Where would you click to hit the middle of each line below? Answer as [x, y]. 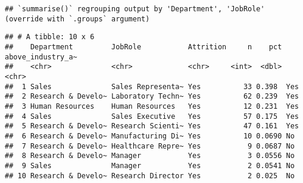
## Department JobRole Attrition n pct [143, 47]
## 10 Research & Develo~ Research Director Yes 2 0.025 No [150, 176]
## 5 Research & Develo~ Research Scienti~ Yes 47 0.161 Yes [152, 126]
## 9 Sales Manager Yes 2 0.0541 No [150, 165]
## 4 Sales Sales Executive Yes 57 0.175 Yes [152, 116]
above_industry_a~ [41, 57]
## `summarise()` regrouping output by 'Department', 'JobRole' [135, 9]
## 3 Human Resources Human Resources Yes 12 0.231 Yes [152, 106]
